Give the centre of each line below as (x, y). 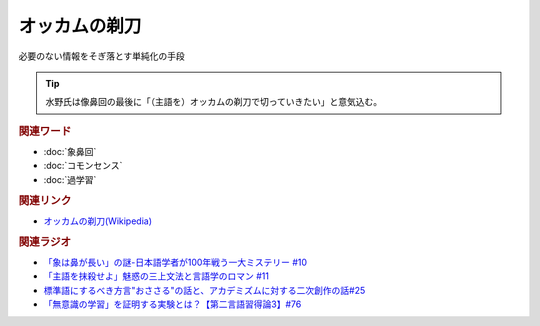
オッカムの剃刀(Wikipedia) (98, 221)
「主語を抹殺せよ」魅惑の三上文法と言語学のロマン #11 (156, 276)
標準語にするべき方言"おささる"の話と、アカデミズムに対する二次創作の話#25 (204, 290)
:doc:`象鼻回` (70, 151)
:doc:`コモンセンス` (83, 166)
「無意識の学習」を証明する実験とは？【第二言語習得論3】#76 (172, 304)
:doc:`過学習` (70, 179)
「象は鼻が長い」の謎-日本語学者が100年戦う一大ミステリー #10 (175, 262)
